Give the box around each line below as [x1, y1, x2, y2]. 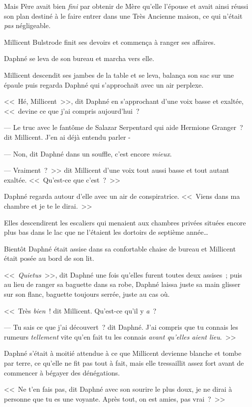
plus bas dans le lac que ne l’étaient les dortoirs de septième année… [4, 227, 208, 237]
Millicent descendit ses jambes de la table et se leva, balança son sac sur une [4, 69, 234, 80]
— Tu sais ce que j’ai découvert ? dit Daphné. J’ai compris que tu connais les [4, 322, 238, 332]
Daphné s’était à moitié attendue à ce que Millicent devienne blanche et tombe [4, 348, 242, 358]
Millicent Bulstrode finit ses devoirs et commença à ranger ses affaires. [4, 36, 216, 47]
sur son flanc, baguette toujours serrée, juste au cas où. [4, 289, 170, 299]
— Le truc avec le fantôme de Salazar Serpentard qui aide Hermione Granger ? [4, 122, 243, 132]
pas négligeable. [4, 20, 51, 31]
